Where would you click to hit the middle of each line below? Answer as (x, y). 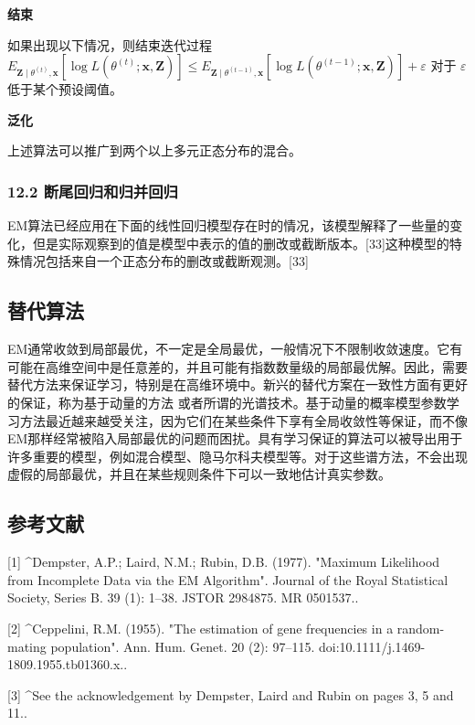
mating (27, 646)
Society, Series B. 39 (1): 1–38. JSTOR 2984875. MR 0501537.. (183, 597)
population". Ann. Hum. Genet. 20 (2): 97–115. (183, 646)
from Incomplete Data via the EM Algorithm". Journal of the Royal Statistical (228, 579)
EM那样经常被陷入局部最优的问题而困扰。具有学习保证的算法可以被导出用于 (235, 438)
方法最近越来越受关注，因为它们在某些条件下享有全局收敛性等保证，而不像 (243, 420)
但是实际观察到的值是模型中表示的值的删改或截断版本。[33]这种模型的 (241, 243)
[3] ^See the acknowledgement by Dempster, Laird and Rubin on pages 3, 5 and (231, 694)
